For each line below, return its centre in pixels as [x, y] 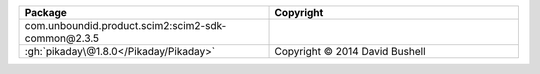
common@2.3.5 [62, 38]
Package [45, 12]
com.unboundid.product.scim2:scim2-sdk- [125, 25]
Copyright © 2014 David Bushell [350, 51]
